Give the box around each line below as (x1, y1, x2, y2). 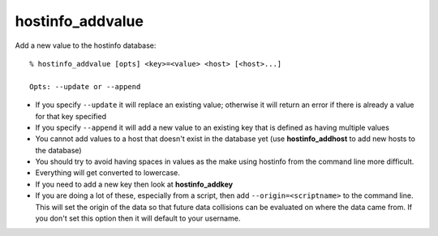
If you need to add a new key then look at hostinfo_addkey (35, 179, 234, 189)
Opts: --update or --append (29, 82, 141, 91)
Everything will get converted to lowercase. (35, 168, 180, 178)
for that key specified (35, 111, 107, 121)
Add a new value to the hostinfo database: (15, 41, 157, 50)
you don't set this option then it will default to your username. (35, 213, 241, 223)
